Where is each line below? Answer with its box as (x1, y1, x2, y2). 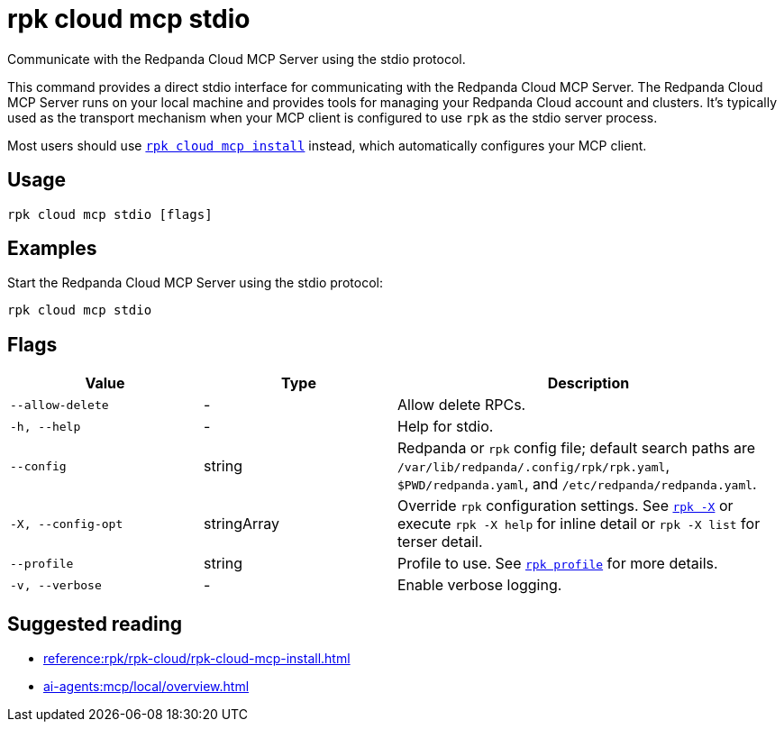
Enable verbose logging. (397, 576, 562, 595)
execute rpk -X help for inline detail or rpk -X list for (397, 515, 761, 533)
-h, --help (10, 419, 81, 433)
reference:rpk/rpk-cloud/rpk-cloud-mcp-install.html (43, 651, 351, 667)
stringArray (204, 515, 280, 533)
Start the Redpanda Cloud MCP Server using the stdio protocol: (7, 275, 383, 291)
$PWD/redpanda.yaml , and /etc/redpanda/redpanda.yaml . (397, 475, 757, 494)
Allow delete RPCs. (397, 396, 526, 415)
